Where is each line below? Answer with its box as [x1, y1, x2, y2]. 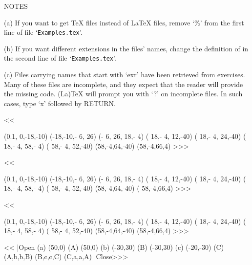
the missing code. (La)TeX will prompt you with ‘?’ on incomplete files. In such [4, 88, 243, 99]
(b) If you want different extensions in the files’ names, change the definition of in [4, 43, 249, 53]
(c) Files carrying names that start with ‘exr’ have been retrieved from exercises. [4, 69, 245, 80]
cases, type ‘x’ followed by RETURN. [4, 98, 116, 108]
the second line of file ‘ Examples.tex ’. [4, 53, 116, 63]
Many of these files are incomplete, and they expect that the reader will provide [4, 79, 243, 89]
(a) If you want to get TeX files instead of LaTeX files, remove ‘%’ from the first [4, 17, 244, 27]
